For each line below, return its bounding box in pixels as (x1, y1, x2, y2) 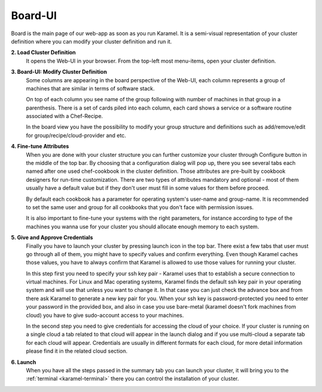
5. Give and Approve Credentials (11, 234, 94, 241)
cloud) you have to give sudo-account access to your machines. (26, 312, 184, 319)
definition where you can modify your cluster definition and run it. (11, 38, 172, 45)
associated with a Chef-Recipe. (26, 113, 103, 120)
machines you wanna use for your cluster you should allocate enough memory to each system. (26, 223, 259, 230)
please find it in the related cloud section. (26, 347, 128, 354)
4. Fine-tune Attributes (11, 143, 69, 150)
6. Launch (11, 358, 36, 366)
